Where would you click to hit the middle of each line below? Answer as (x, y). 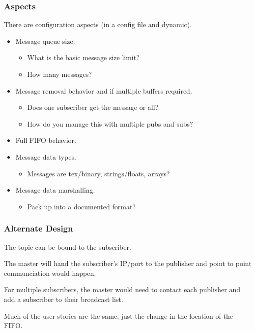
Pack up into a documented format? (81, 206)
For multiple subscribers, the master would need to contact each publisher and (122, 289)
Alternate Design (39, 228)
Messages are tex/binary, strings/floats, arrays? (99, 173)
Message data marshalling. (55, 190)
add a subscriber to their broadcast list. (64, 299)
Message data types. (46, 156)
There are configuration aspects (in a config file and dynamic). (98, 24)
